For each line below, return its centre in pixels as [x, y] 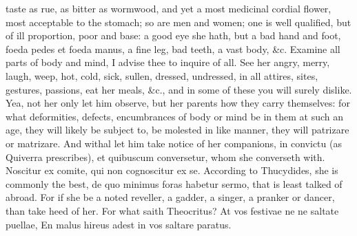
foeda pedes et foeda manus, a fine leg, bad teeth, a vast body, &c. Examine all [173, 49]
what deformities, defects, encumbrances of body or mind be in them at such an [175, 116]
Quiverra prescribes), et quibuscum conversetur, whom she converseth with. [165, 157]
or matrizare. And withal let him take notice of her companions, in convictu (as [174, 143]
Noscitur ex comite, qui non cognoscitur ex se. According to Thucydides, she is [172, 170]
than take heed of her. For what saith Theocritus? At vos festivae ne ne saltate [172, 210]
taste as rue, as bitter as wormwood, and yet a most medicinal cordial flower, [169, 8]
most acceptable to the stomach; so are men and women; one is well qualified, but [178, 22]
